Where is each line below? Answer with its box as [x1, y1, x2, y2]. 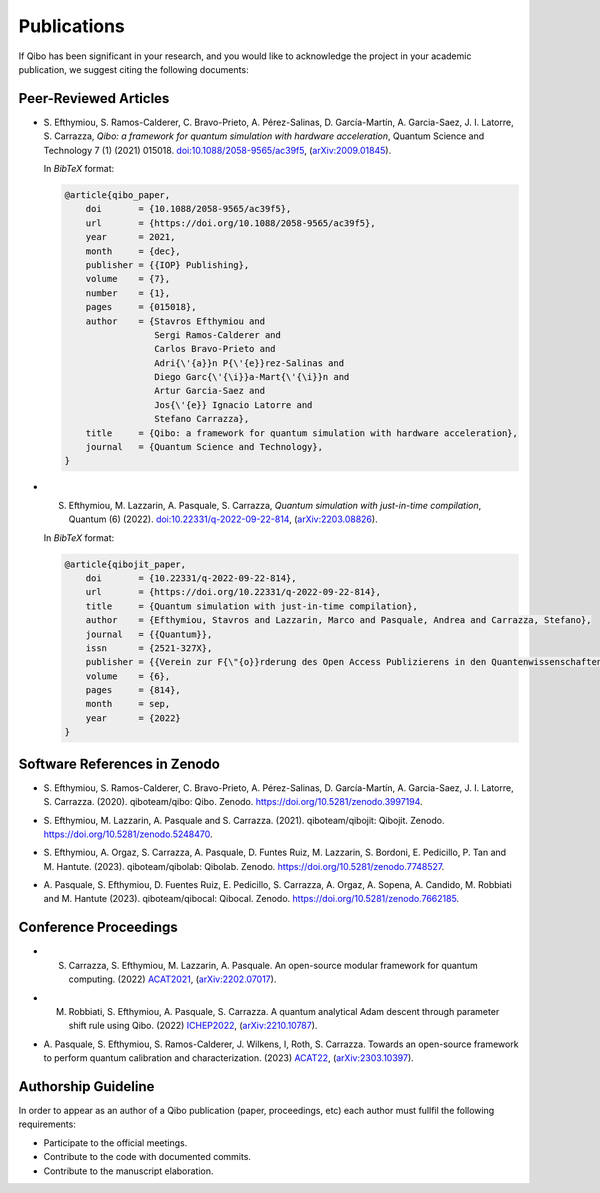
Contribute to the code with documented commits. [43, 1151, 252, 1163]
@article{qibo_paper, [64, 190, 171, 200]
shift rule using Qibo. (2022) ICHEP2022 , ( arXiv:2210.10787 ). [68, 1020, 318, 1032]
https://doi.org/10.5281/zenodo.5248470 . [43, 828, 213, 840]
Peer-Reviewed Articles [18, 90, 170, 107]
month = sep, [85, 698, 171, 710]
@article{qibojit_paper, [64, 558, 187, 570]
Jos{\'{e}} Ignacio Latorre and [153, 399, 313, 410]
